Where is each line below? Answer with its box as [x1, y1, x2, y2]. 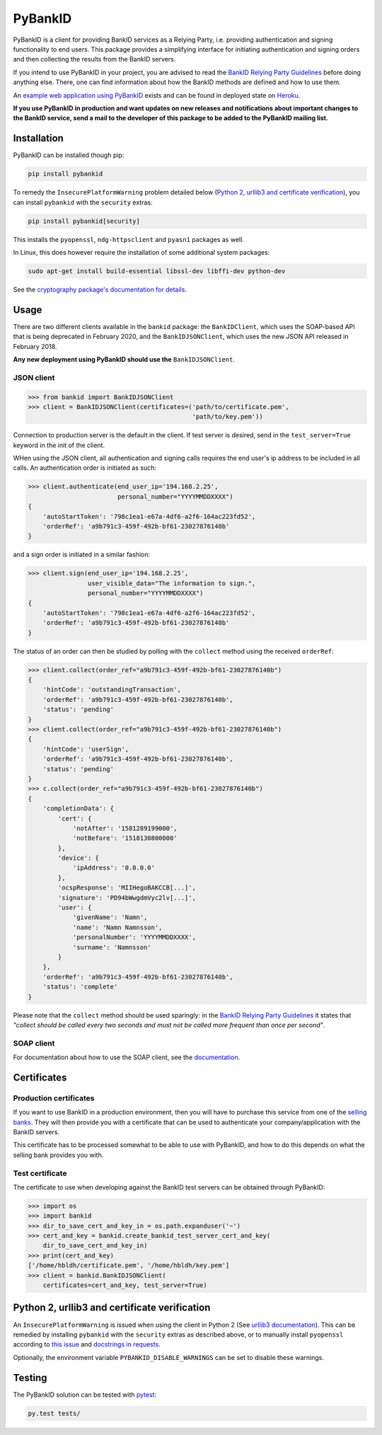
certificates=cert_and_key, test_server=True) [42, 1281, 208, 1289]
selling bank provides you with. [13, 1151, 104, 1159]
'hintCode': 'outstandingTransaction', [42, 686, 182, 693]
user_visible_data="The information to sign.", [87, 579, 256, 587]
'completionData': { [42, 805, 115, 813]
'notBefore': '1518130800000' [72, 834, 178, 842]
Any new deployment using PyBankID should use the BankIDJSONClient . [13, 355, 235, 364]
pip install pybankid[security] [28, 217, 141, 225]
